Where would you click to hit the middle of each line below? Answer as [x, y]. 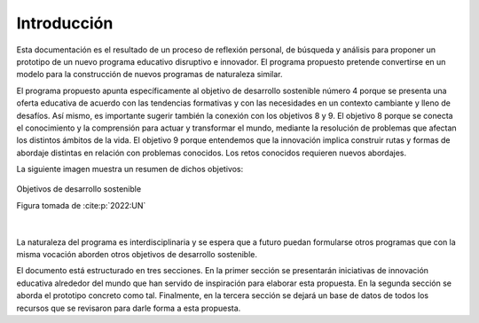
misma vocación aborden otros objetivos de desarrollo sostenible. [137, 255]
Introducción [65, 23]
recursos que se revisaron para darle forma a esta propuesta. [129, 308]
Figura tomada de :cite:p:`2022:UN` [81, 205]
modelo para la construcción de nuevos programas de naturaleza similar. [149, 75]
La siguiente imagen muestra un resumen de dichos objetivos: [130, 169]
